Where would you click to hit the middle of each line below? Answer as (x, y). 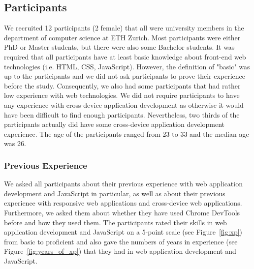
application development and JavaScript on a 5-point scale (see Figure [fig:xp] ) (123, 232)
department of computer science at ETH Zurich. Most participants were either (122, 37)
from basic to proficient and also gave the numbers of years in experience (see (121, 241)
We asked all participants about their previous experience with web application (123, 184)
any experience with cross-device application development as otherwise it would (124, 105)
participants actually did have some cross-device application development (114, 124)
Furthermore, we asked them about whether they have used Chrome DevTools (122, 212)
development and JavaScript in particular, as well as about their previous (115, 193)
